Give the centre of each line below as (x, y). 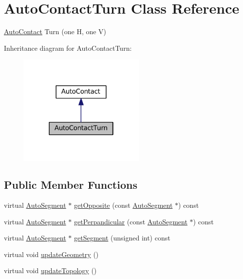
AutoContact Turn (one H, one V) (55, 31)
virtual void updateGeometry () (51, 254)
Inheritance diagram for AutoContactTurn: (68, 48)
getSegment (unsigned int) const (122, 238)
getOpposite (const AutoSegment (123, 205)
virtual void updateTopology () (50, 270)
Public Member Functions (71, 185)
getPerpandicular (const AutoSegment (131, 221)
